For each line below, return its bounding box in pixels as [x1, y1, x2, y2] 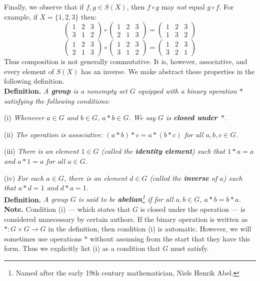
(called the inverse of [149, 172, 217, 183]
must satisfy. [170, 243, 209, 253]
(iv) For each [4, 172, 44, 183]
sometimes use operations [4, 233, 82, 243]
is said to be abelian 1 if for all [78, 192, 173, 204]
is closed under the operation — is [140, 203, 245, 214]
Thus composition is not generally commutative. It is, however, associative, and [4, 56, 247, 67]
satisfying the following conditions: [4, 95, 110, 106]
